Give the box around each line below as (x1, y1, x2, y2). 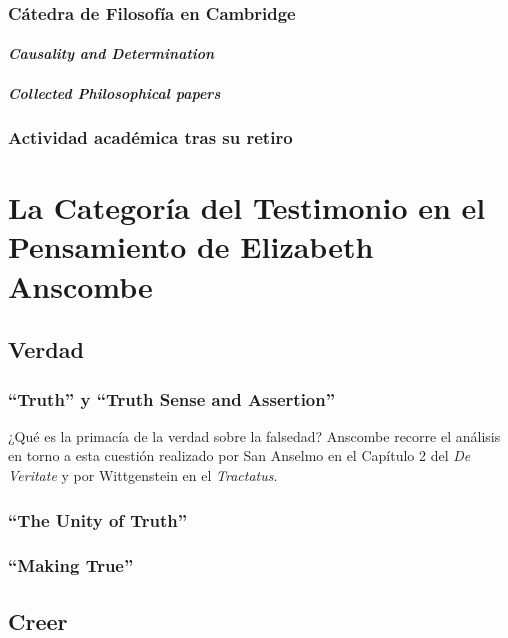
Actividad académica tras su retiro (8, 125, 293, 150)
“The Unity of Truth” (8, 507, 188, 532)
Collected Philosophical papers (8, 82, 221, 103)
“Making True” (8, 553, 134, 578)
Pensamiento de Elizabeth (8, 226, 374, 267)
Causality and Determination (8, 43, 215, 64)
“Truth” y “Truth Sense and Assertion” (8, 386, 336, 411)
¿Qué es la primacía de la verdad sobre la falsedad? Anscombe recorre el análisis (8, 425, 501, 446)
